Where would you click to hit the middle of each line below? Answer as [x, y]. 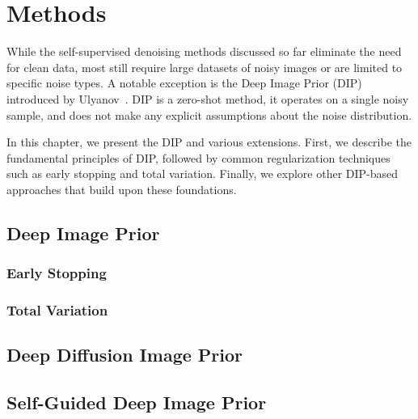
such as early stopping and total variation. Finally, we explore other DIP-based [203, 174]
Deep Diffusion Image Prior [125, 355]
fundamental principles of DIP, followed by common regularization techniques [198, 157]
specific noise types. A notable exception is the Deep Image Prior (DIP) [184, 83]
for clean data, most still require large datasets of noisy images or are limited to [205, 67]
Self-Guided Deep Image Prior [137, 402]
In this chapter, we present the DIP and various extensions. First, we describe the [209, 142]
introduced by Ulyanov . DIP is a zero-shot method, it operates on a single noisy [208, 98]
